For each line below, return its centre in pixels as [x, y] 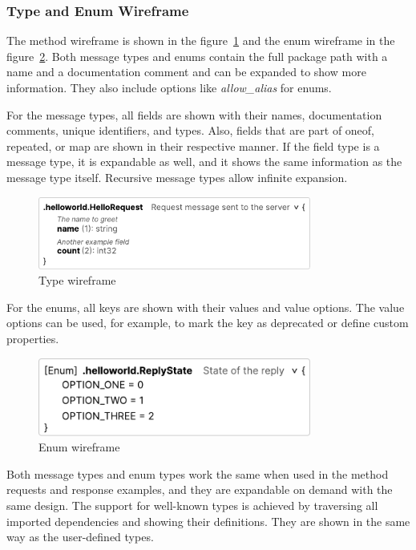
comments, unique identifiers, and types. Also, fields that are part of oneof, [191, 130]
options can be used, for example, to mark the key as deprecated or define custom [208, 323]
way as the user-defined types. [80, 537]
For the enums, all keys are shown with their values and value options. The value [206, 307]
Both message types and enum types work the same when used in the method [198, 473]
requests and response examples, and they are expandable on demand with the [200, 489]
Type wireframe [77, 280]
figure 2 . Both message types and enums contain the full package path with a [197, 56]
